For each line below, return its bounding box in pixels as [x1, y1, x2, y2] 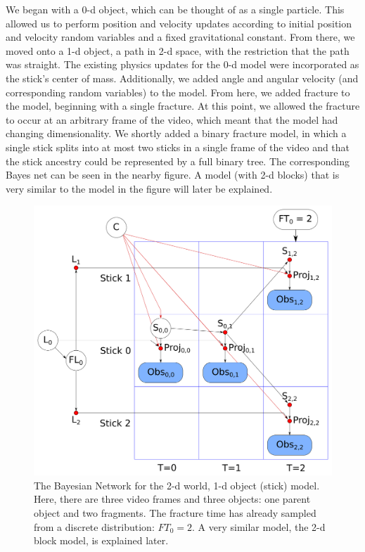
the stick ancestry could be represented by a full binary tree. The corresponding [6, 153, 350, 168]
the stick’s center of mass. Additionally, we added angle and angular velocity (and [6, 70, 359, 85]
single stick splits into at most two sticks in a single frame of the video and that [6, 139, 350, 154]
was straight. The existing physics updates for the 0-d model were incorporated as [6, 57, 359, 72]
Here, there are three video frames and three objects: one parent [34, 492, 311, 506]
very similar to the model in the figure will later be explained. [6, 181, 273, 195]
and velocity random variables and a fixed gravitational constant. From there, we [6, 30, 355, 44]
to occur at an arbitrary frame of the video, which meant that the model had [6, 112, 338, 127]
